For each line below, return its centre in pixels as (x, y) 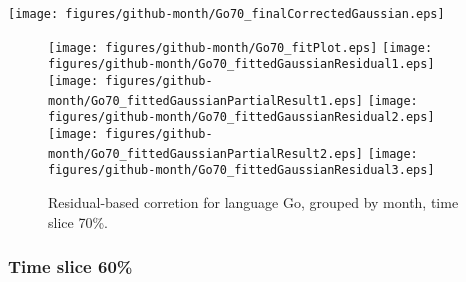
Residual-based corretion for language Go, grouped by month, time (253, 201)
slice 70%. (78, 221)
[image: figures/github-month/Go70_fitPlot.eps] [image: (240, 47)
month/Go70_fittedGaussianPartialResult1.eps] (205, 100)
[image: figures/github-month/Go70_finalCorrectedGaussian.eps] (226, 14)
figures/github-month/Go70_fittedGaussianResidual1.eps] (241, 64)
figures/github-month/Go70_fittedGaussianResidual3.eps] (241, 170)
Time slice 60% (70, 266)
